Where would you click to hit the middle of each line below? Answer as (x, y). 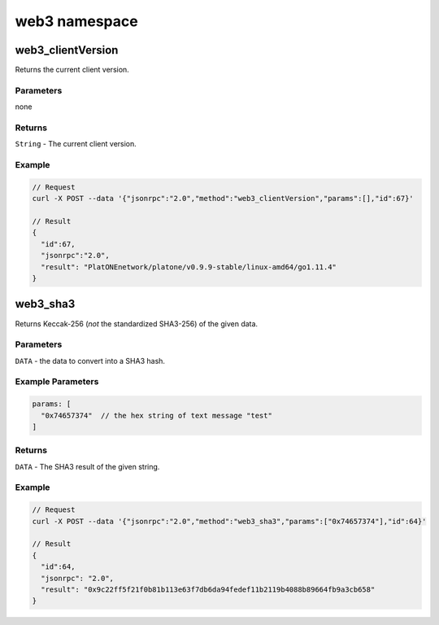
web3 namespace (76, 21)
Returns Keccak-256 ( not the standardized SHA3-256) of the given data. (137, 323)
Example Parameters (57, 382)
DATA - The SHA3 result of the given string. (87, 466)
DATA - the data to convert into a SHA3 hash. (90, 361)
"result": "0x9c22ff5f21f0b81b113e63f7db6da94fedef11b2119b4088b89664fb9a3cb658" (208, 590)
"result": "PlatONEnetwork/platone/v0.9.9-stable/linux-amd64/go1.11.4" (189, 267)
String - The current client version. (76, 144)
